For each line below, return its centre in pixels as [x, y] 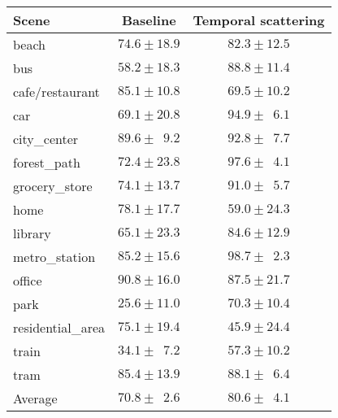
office [28, 280]
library [32, 233]
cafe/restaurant [56, 91]
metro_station [54, 257]
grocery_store [53, 186]
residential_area [59, 327]
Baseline [149, 20]
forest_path [47, 162]
